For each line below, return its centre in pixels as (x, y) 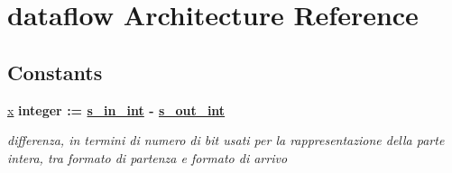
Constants (55, 72)
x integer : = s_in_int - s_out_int (116, 109)
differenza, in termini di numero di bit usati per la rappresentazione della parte (226, 140)
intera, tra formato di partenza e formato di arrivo (148, 157)
